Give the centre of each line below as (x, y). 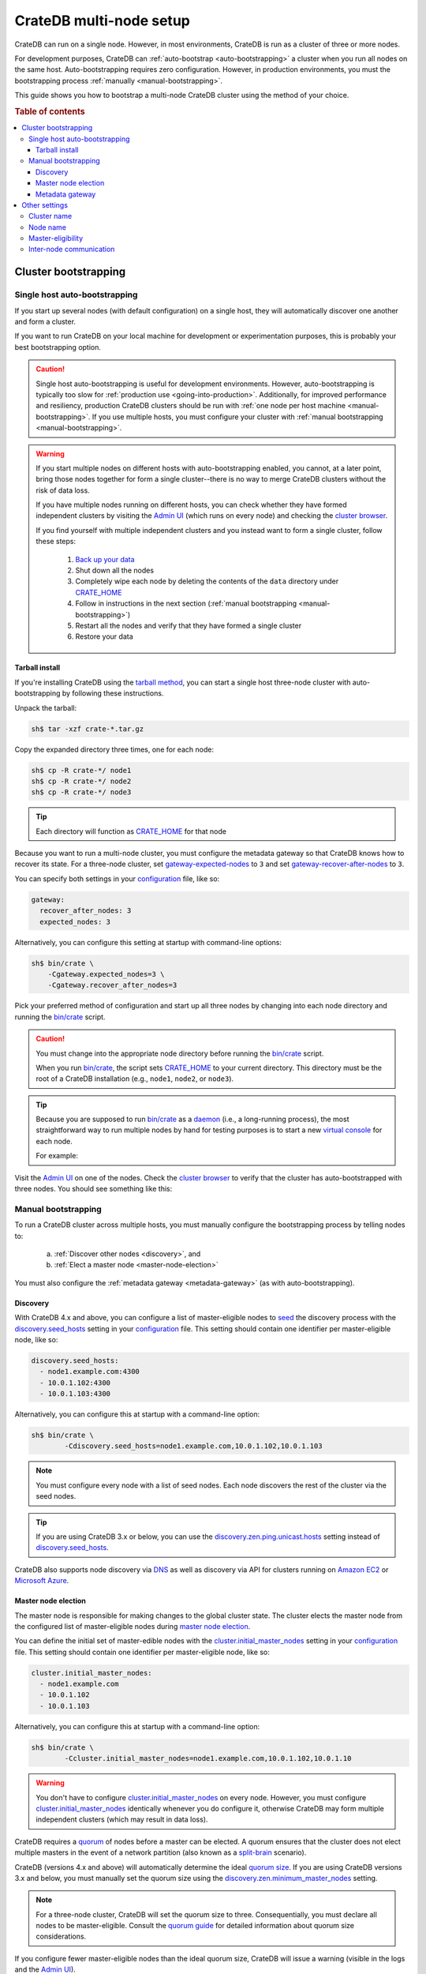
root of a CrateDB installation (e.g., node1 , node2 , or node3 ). (135, 1079)
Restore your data (104, 636)
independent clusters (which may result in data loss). (122, 1819)
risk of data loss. (63, 490)
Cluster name (50, 216)
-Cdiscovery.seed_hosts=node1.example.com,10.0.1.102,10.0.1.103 (193, 1446)
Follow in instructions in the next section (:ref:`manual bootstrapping (186, 603)
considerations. (61, 1936)
